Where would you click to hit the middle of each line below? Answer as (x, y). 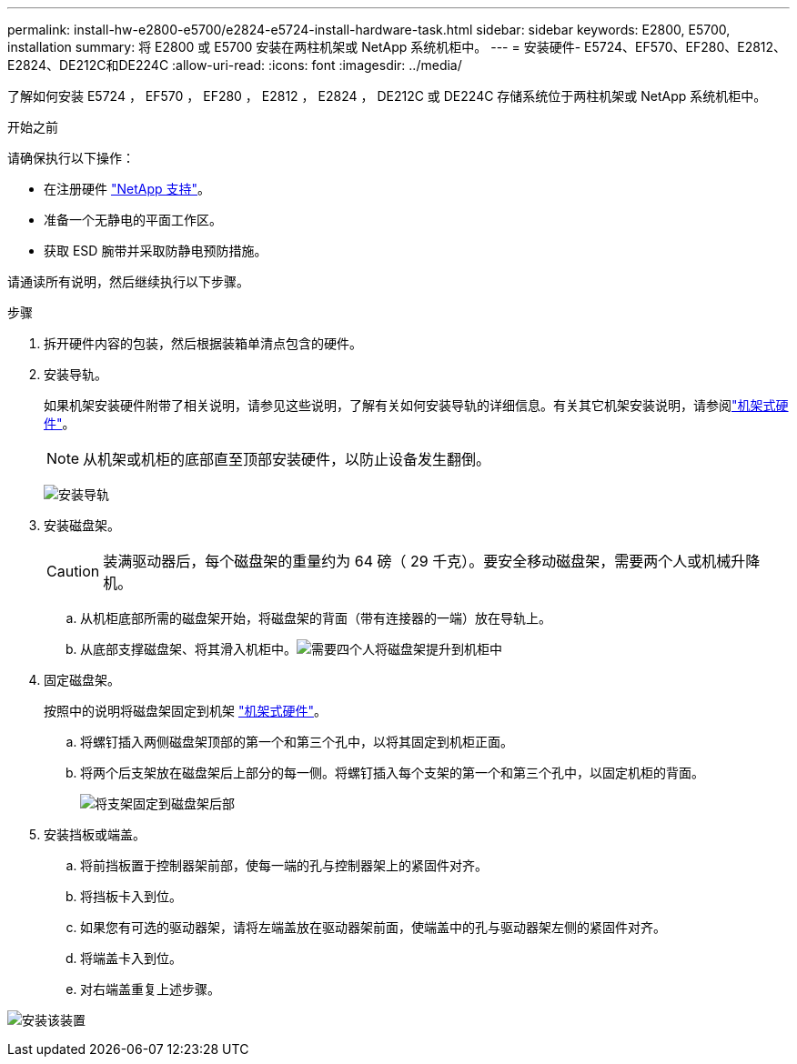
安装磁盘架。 (82, 525)
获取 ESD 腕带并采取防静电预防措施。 (156, 251)
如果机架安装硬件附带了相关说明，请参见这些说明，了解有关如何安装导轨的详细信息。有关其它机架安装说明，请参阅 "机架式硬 (416, 405)
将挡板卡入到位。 (131, 896)
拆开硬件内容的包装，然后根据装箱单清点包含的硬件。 (203, 343)
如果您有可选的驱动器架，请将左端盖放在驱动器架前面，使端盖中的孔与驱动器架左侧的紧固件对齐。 (373, 927)
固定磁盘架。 (82, 680)
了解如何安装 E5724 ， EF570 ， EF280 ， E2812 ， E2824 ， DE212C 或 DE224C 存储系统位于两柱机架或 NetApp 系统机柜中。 (387, 96)
